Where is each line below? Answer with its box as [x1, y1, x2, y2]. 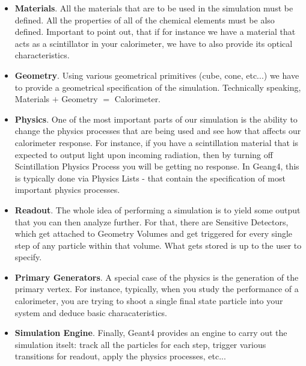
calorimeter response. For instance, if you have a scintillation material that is [14, 136, 299, 148]
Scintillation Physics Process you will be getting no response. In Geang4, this [14, 160, 299, 172]
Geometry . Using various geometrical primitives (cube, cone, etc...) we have [14, 69, 299, 81]
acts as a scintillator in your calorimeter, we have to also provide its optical [14, 37, 293, 49]
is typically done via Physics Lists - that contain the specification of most [14, 171, 286, 184]
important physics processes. [14, 183, 120, 196]
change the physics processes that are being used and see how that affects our [14, 124, 301, 137]
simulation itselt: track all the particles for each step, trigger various [14, 338, 266, 350]
